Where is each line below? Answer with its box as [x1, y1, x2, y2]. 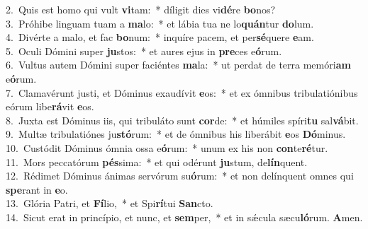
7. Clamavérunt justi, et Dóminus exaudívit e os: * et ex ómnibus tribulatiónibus [6, 85, 358, 100]
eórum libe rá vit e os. [6, 99, 94, 114]
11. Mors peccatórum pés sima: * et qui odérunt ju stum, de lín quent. [6, 154, 308, 169]
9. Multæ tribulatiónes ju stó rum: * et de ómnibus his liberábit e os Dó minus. [6, 127, 346, 141]
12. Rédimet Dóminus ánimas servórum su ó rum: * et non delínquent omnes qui [6, 168, 354, 183]
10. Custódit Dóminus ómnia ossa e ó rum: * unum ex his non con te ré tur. [6, 140, 328, 155]
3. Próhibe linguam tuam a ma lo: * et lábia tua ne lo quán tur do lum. [6, 16, 314, 30]
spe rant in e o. [6, 182, 68, 196]
